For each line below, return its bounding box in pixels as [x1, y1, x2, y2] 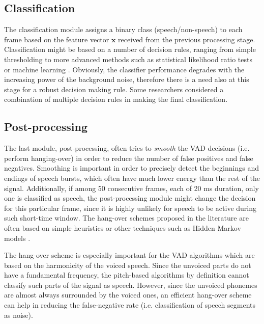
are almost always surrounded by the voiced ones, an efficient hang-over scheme [4, 289, 252, 300]
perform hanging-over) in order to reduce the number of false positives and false [4, 152, 253, 163]
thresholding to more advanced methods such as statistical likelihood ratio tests [4, 53, 252, 64]
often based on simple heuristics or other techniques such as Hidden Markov [4, 222, 241, 233]
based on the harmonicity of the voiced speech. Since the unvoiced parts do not [4, 259, 251, 270]
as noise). [4, 309, 33, 320]
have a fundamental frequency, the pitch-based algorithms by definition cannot [4, 269, 249, 280]
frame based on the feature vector [4, 34, 109, 44]
